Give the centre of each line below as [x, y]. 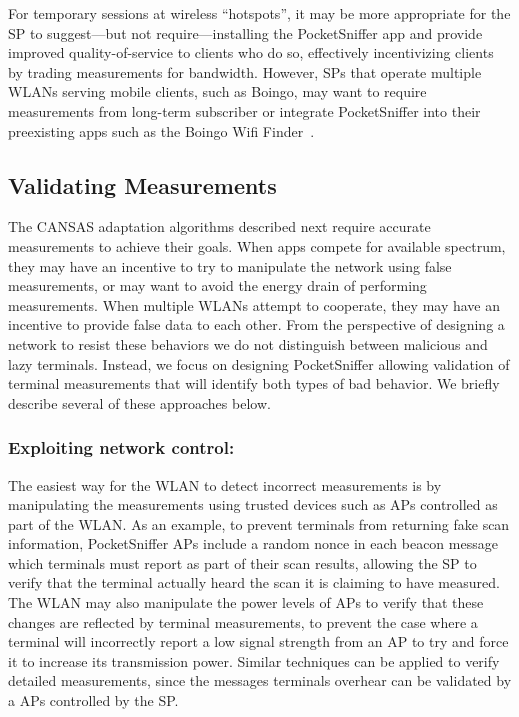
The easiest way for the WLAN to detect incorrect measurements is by [225, 484]
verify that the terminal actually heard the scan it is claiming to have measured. [254, 582]
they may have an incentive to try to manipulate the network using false [230, 265]
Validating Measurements [142, 184]
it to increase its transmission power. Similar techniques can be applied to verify [254, 660]
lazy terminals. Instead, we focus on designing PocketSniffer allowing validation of [259, 363]
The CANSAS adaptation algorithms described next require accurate [219, 226]
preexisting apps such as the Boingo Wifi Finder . [161, 130]
